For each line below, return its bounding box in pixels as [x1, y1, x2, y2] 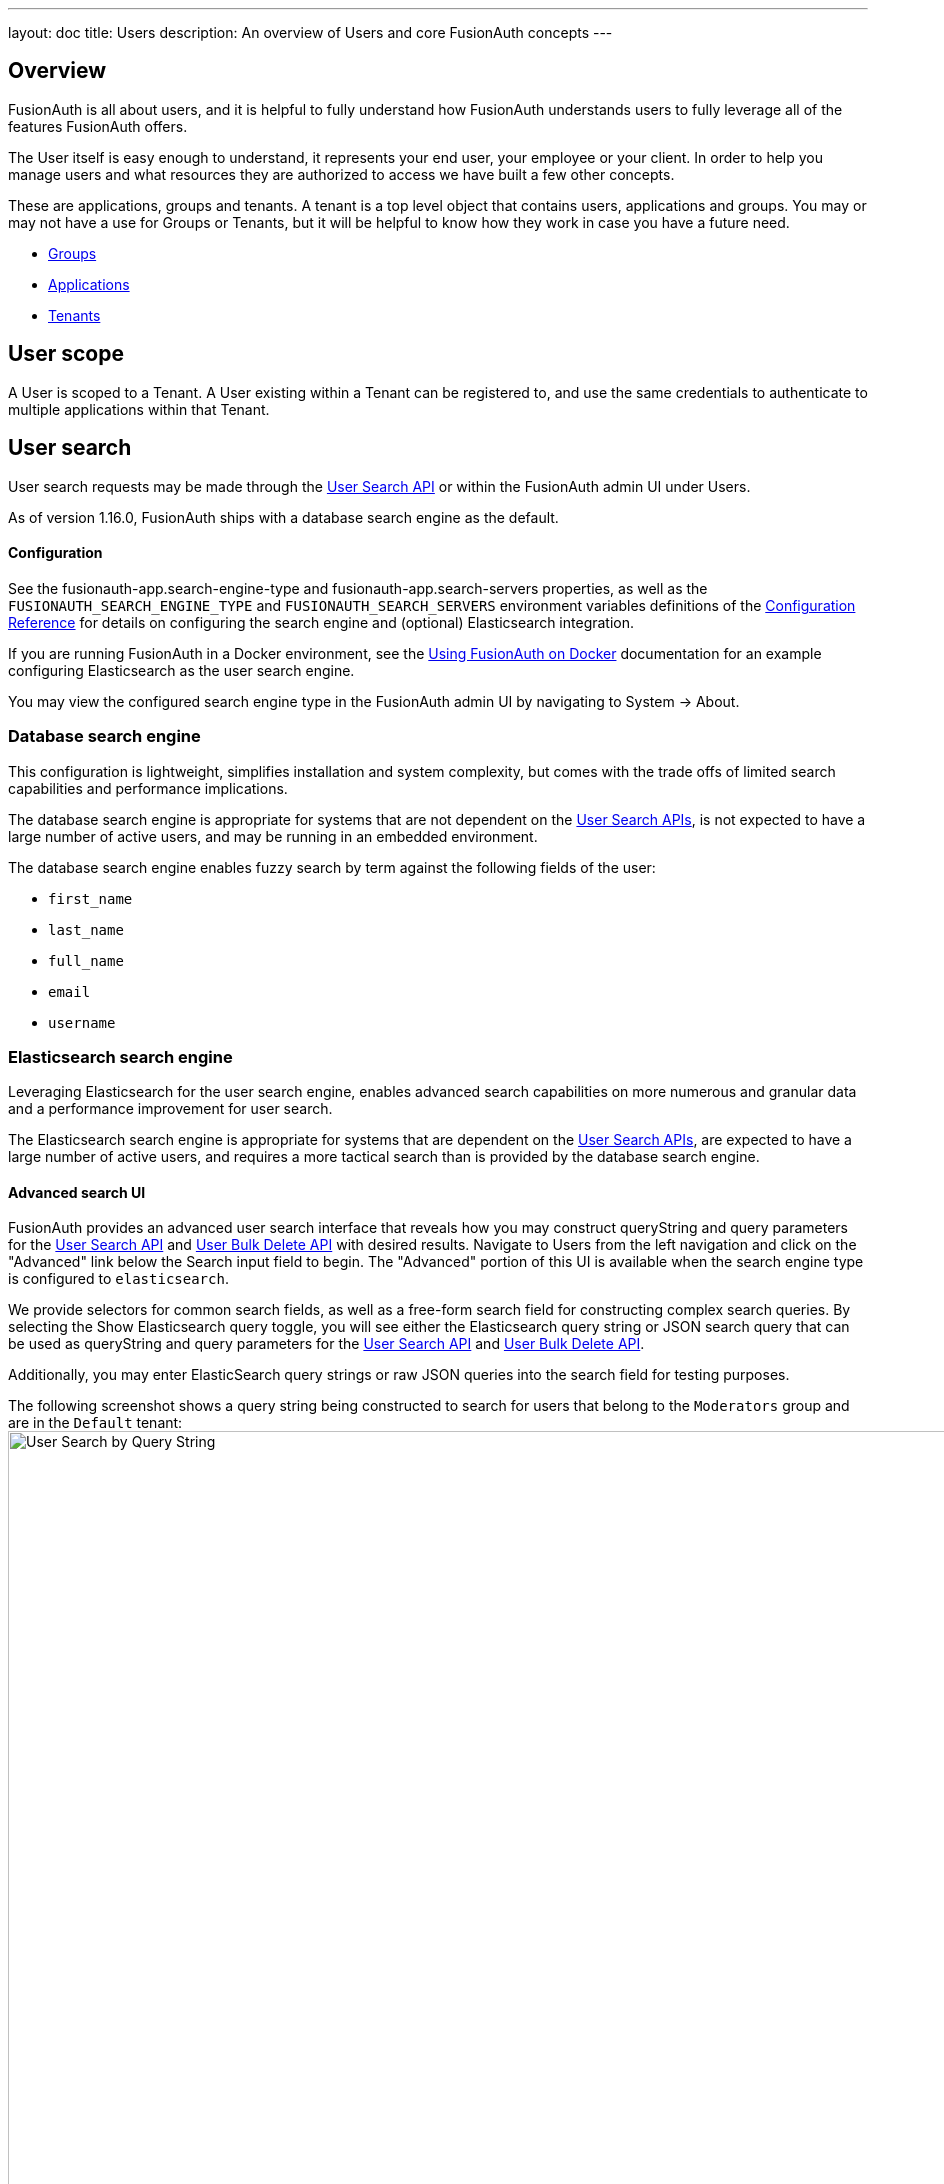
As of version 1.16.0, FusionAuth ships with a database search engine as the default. [8, 508, 559, 526]
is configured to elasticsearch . [8, 1270, 229, 1288]
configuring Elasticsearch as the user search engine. [8, 661, 355, 679]
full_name [48, 952, 124, 969]
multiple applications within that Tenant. [8, 400, 270, 418]
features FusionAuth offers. [8, 117, 188, 135]
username [48, 1014, 116, 1031]
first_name [48, 890, 133, 907]
